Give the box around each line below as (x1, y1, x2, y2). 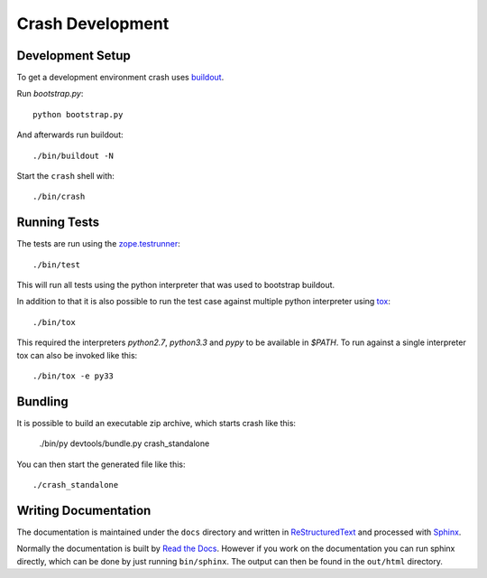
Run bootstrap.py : (16, 89, 84, 99)
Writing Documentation (16, 502, 152, 518)
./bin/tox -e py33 (32, 371, 115, 381)
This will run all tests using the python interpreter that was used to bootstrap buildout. (16, 280, 335, 291)
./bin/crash (32, 191, 86, 202)
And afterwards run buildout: (16, 129, 124, 140)
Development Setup (16, 48, 131, 63)
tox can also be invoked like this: (16, 350, 138, 360)
